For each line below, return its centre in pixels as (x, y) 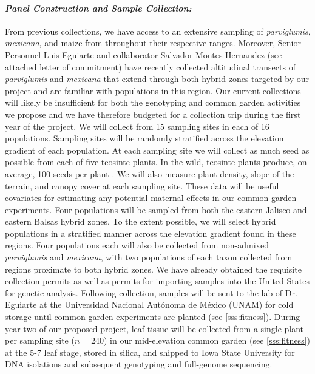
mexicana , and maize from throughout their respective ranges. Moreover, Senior (153, 43)
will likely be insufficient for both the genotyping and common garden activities (153, 102)
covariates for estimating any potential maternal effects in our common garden (151, 198)
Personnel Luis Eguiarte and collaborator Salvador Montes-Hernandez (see (144, 54)
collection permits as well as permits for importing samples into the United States (157, 281)
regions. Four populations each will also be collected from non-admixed (137, 245)
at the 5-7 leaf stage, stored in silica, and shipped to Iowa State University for (150, 352)
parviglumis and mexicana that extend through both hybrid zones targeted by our (157, 79)
